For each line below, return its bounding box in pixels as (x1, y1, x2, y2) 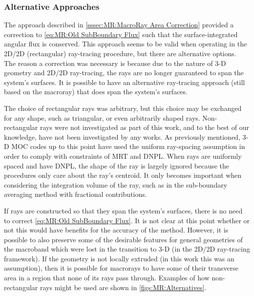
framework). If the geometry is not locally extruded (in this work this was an (4, 253, 234, 263)
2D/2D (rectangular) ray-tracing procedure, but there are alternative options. (4, 48, 236, 58)
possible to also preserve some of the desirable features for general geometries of (4, 234, 243, 244)
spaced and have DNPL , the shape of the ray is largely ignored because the (4, 160, 230, 170)
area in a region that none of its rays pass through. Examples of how (4, 273, 210, 283)
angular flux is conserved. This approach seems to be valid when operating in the (4, 39, 247, 49)
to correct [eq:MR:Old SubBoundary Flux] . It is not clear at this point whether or (4, 215, 250, 225)
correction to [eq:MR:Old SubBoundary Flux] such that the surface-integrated (4, 29, 238, 39)
